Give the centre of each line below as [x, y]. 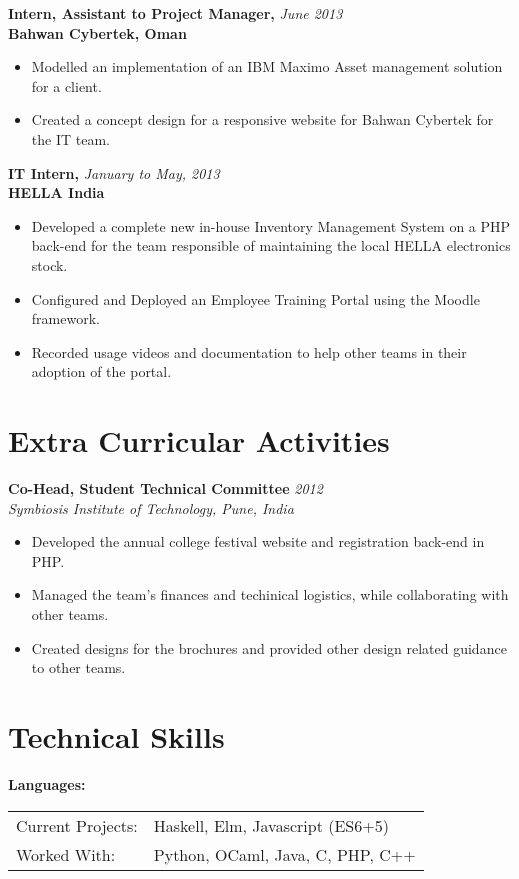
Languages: [47, 783]
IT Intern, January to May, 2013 [114, 172]
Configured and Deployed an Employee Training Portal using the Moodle [255, 298]
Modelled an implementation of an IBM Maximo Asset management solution [267, 66]
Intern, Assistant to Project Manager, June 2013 [175, 13]
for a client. [66, 85]
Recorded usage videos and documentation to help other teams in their [249, 351]
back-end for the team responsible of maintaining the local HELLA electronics [271, 245]
